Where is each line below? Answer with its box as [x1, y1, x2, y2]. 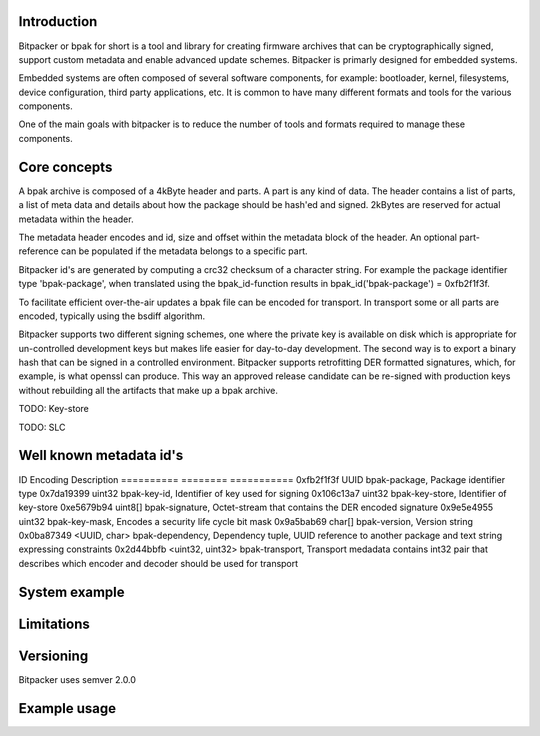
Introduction [18, 13, 98, 30]
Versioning [18, 647, 89, 664]
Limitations [18, 615, 90, 632]
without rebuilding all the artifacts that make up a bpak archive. [18, 384, 279, 396]
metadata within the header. [18, 213, 134, 225]
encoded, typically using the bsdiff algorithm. [18, 310, 206, 322]
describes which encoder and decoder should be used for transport [18, 557, 299, 569]
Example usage [18, 700, 117, 717]
